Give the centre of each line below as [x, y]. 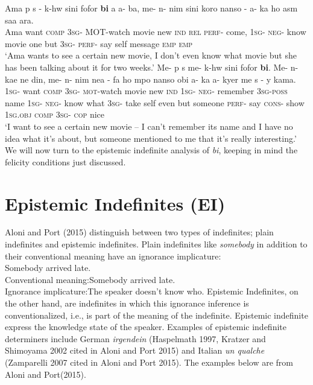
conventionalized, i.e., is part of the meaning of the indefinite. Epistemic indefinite [156, 315]
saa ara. [19, 20]
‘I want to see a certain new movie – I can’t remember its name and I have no [149, 126]
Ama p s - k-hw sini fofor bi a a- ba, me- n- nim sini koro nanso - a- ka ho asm [151, 8]
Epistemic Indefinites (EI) [115, 203]
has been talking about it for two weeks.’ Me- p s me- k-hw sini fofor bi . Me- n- [152, 67]
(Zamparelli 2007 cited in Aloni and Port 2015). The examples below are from [149, 362]
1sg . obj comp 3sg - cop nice [55, 114]
